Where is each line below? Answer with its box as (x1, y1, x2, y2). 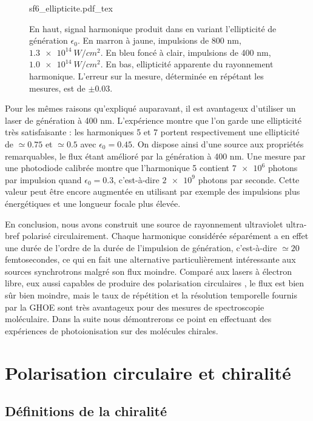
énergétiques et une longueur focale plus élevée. (5, 197, 181, 209)
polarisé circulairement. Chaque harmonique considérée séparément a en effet (22, 229, 309, 242)
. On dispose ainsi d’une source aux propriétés (132, 137, 304, 150)
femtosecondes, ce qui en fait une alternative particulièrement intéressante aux (5, 253, 296, 266)
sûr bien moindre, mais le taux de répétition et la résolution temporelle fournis (5, 289, 298, 301)
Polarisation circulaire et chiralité (5, 360, 291, 385)
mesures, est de (29, 81, 86, 94)
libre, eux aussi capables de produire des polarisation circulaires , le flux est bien (5, 277, 305, 289)
